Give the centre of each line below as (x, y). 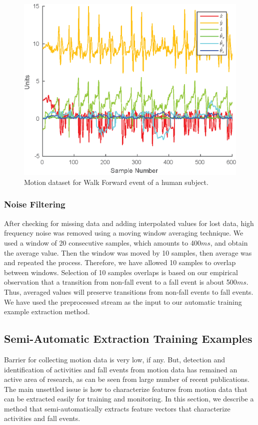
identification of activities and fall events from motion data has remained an (121, 369)
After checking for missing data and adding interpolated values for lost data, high (129, 223)
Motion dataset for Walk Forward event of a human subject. (116, 182)
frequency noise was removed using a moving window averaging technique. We (124, 233)
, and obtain (229, 242)
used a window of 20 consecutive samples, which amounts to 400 (102, 242)
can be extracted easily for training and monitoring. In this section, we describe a (129, 399)
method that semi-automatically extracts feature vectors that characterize (117, 408)
